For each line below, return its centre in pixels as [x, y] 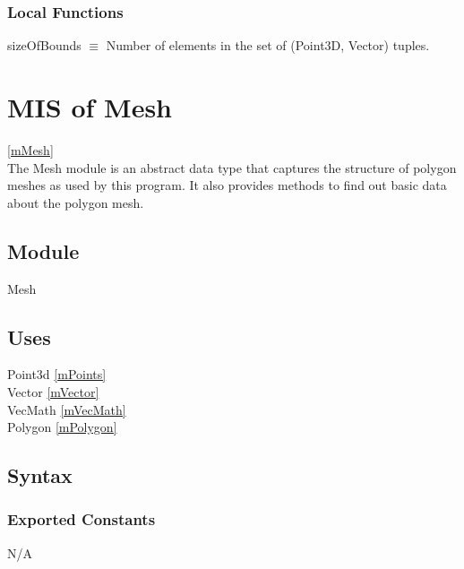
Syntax [40, 475]
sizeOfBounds [44, 45]
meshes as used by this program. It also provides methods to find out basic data [227, 185]
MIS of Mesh [90, 107]
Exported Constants [82, 519]
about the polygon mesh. [76, 202]
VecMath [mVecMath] [67, 409]
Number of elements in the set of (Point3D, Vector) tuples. [268, 45]
